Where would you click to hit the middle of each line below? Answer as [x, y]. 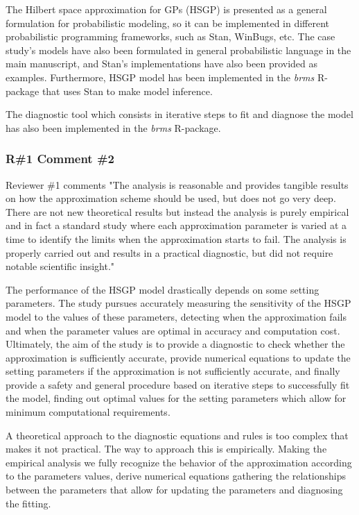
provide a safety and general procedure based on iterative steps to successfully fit [178, 384]
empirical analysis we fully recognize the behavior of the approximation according [179, 462]
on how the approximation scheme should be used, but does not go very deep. [171, 198]
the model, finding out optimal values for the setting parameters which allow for [176, 398]
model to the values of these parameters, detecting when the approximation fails [176, 316]
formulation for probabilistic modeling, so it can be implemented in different [168, 23]
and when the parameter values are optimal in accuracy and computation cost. [173, 330]
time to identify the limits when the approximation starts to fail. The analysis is [176, 238]
